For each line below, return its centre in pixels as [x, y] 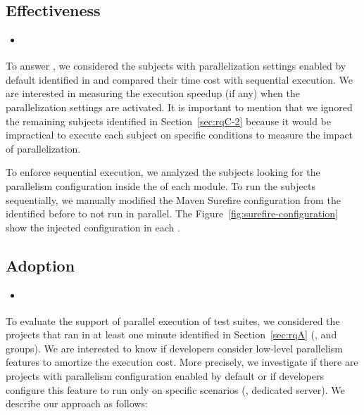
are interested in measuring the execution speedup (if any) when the [153, 93]
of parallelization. [43, 148]
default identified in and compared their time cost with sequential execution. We [179, 79]
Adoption [40, 265]
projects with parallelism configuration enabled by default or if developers [165, 375]
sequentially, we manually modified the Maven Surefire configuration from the [173, 199]
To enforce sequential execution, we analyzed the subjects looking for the [163, 172]
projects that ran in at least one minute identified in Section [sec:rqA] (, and [171, 334]
